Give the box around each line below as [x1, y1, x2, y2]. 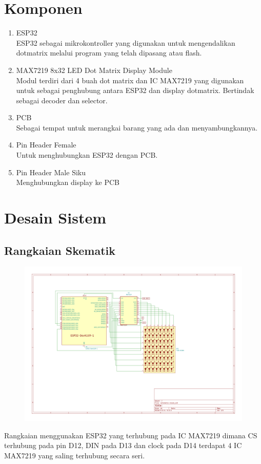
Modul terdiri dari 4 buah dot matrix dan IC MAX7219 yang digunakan [16, 75, 244, 85]
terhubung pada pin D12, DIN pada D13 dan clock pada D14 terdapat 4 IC [4, 440, 242, 451]
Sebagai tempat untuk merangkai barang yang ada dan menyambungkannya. [16, 122, 258, 133]
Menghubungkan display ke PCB [16, 177, 119, 188]
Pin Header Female [16, 139, 76, 150]
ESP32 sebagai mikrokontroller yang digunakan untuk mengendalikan [16, 37, 235, 48]
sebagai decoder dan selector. [16, 95, 108, 105]
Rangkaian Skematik [4, 242, 115, 258]
